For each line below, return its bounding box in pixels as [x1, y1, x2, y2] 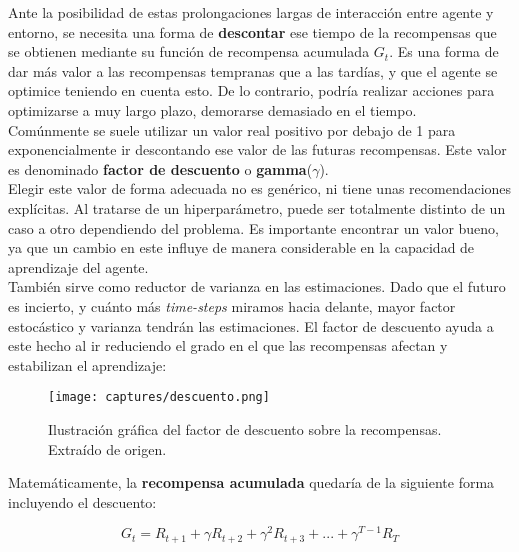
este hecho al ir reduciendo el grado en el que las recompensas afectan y [8, 335, 448, 356]
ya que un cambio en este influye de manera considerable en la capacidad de [8, 237, 475, 258]
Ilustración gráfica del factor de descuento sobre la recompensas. [48, 418, 442, 439]
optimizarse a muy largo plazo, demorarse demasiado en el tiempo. [8, 99, 417, 120]
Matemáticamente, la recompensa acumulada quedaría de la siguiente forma [8, 472, 495, 493]
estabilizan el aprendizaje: [8, 354, 167, 375]
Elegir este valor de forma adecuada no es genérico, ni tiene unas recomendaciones [8, 178, 512, 199]
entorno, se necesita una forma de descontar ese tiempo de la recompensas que [8, 21, 497, 42]
